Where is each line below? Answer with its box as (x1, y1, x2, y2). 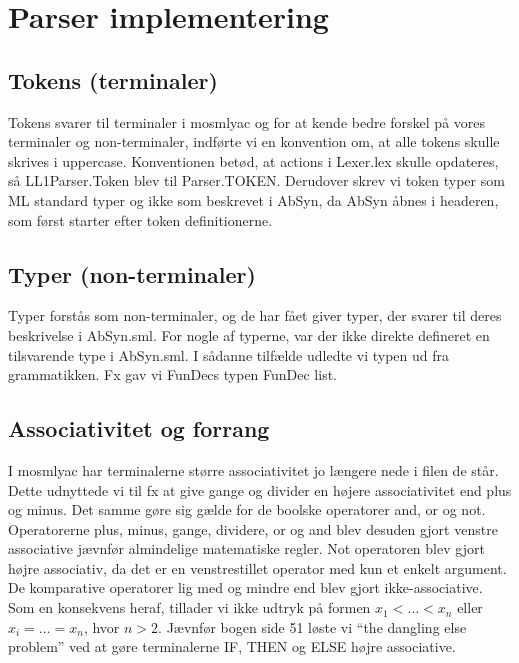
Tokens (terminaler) (8, 64, 218, 95)
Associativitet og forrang (8, 413, 270, 444)
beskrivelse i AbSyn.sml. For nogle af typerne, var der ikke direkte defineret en (8, 324, 490, 345)
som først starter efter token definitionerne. (8, 209, 273, 230)
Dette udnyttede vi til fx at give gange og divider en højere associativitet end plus (8, 479, 512, 500)
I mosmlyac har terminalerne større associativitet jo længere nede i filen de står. (8, 459, 499, 480)
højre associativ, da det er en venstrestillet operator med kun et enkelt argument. (8, 557, 507, 578)
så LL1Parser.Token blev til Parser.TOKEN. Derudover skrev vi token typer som (8, 170, 505, 191)
